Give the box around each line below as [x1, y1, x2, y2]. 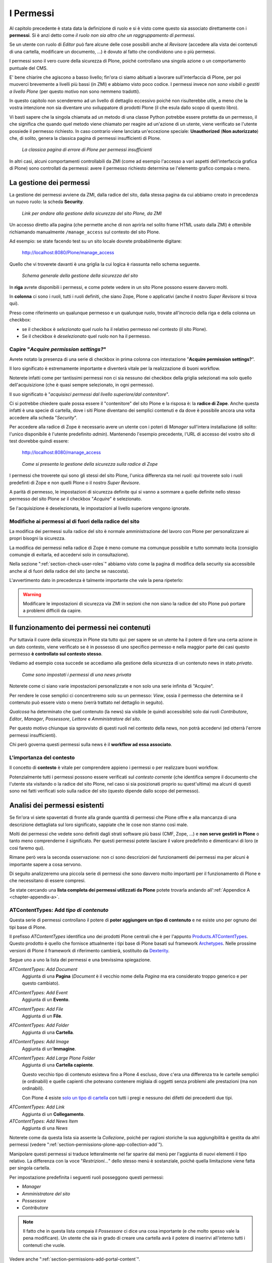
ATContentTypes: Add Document [9, 966, 78, 972]
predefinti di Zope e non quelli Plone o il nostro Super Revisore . [9, 479, 141, 485]
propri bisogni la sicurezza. [9, 536, 65, 542]
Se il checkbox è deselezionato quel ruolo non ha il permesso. [22, 333, 151, 339]
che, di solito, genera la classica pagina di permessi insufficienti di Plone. [9, 135, 161, 141]
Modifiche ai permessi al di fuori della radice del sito [9, 518, 140, 525]
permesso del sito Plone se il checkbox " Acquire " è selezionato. [9, 496, 142, 502]
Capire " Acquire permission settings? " [9, 346, 107, 353]
